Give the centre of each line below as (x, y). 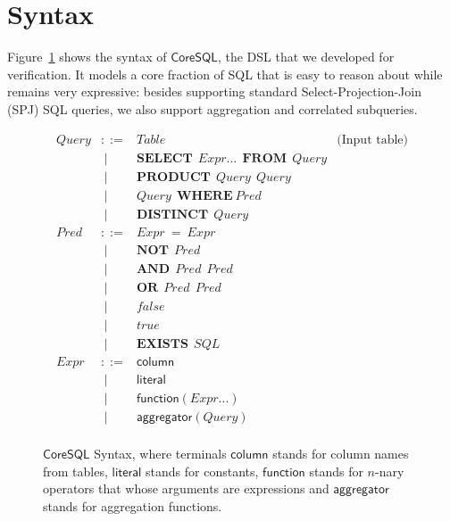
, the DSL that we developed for (306, 57)
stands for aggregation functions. (133, 505)
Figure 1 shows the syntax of (87, 57)
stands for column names (341, 454)
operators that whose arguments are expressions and (186, 488)
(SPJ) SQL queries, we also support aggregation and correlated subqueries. (212, 108)
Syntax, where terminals (160, 454)
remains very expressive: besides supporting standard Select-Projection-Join (214, 91)
